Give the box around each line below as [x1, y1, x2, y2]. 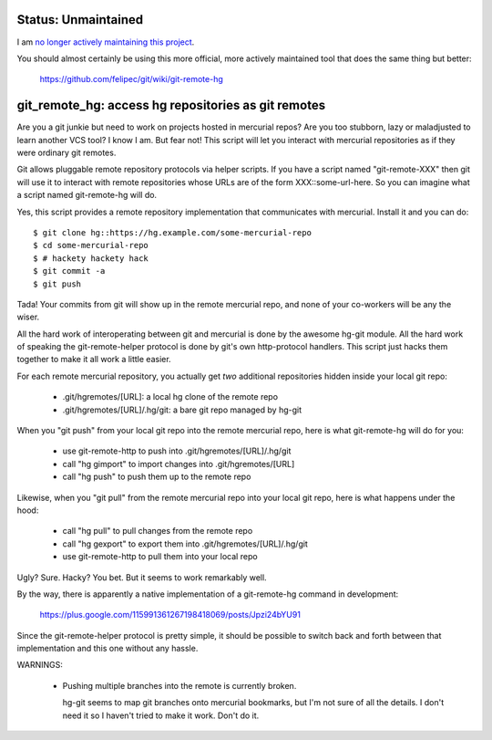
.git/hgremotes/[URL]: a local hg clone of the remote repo [62, 391, 278, 402]
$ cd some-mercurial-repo [33, 240, 149, 251]
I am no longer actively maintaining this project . [16, 36, 195, 47]
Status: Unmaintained [16, 12, 144, 27]
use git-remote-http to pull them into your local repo [62, 551, 259, 562]
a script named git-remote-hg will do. [16, 190, 158, 201]
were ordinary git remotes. [16, 147, 117, 158]
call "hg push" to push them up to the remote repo [62, 471, 251, 483]
